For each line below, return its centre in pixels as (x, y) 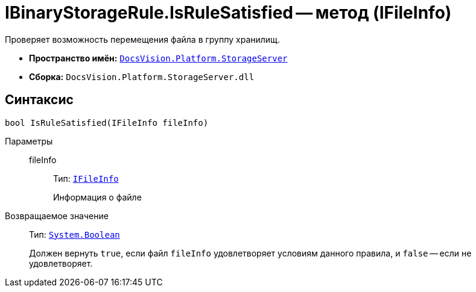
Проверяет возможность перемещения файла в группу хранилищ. (143, 39)
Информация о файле (97, 197)
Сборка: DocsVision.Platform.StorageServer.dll (142, 76)
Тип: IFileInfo (86, 178)
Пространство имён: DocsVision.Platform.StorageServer (158, 58)
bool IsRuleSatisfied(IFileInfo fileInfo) (107, 123)
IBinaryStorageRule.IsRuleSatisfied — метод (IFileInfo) (228, 13)
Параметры (29, 141)
